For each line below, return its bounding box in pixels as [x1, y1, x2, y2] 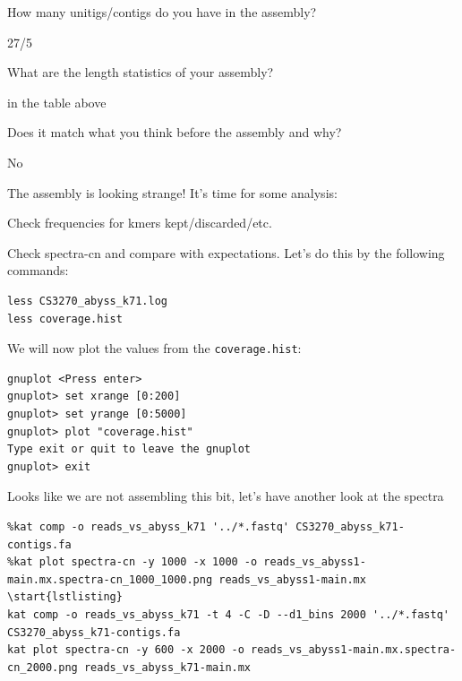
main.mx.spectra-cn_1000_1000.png [7, 573, 213, 586]
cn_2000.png [7, 660, 78, 674]
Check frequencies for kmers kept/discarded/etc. [7, 213, 272, 232]
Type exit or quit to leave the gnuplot [7, 443, 252, 456]
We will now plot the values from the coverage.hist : [7, 339, 302, 358]
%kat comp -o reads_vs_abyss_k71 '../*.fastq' [7, 520, 289, 533]
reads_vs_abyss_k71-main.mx [83, 660, 252, 674]
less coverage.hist [7, 312, 123, 325]
